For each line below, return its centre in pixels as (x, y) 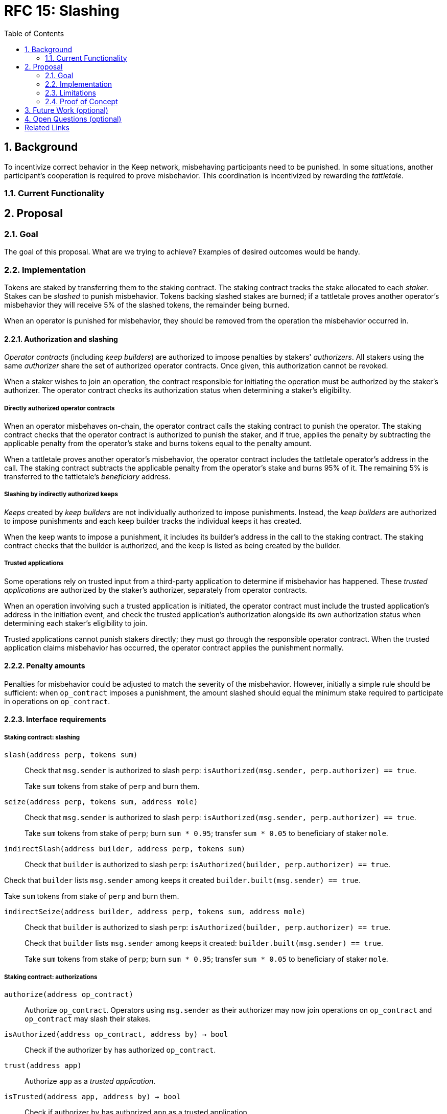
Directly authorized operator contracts (60, 408)
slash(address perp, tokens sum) (71, 755)
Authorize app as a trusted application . (90, 1081)
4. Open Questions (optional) (73, 119)
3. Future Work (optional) (66, 110)
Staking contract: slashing (42, 737)
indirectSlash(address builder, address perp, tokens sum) (125, 849)
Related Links (47, 127)
